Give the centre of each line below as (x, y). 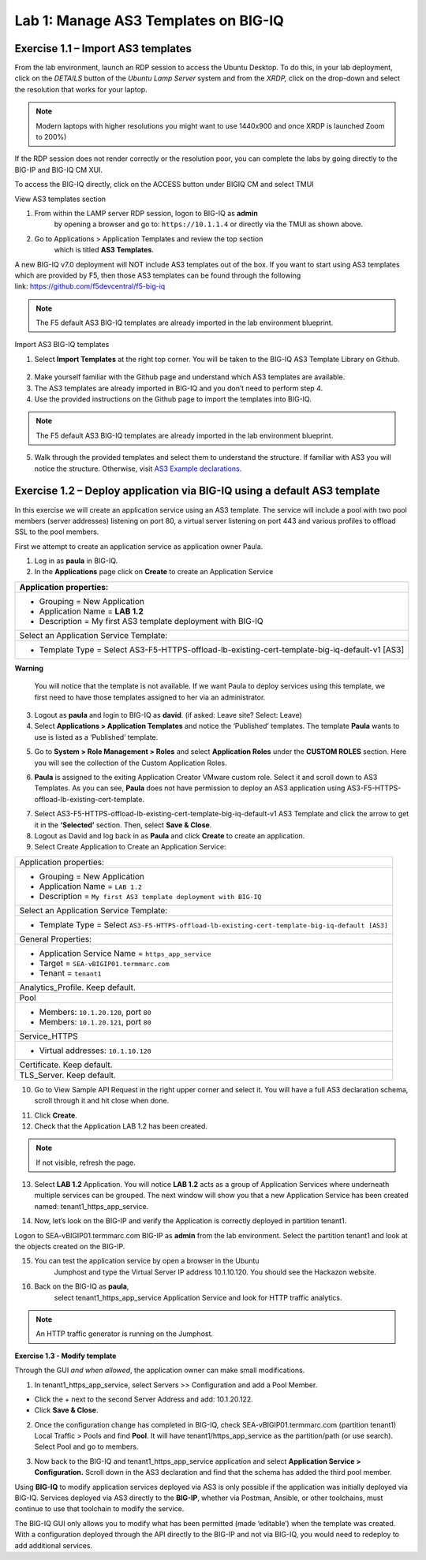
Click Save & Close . (66, 1410)
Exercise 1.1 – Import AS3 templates (103, 49)
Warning (29, 668)
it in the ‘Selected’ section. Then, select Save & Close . (123, 825)
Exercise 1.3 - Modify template (65, 1356)
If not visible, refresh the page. (86, 1163)
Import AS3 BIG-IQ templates (62, 345)
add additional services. (54, 1545)
